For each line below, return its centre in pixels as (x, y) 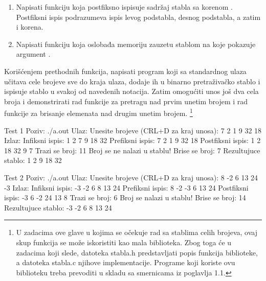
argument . (33, 54)
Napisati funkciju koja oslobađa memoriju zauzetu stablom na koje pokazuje (136, 44)
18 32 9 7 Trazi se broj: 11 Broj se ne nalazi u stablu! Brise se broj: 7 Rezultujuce (132, 150)
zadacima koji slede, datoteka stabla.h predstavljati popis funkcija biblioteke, (137, 252)
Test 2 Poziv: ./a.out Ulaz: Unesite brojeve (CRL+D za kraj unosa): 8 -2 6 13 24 (131, 177)
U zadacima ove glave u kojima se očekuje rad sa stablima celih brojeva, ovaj (137, 232)
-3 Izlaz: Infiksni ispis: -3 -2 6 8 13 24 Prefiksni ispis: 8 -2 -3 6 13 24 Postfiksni (126, 187)
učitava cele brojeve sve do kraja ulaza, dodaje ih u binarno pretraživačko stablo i (132, 81)
